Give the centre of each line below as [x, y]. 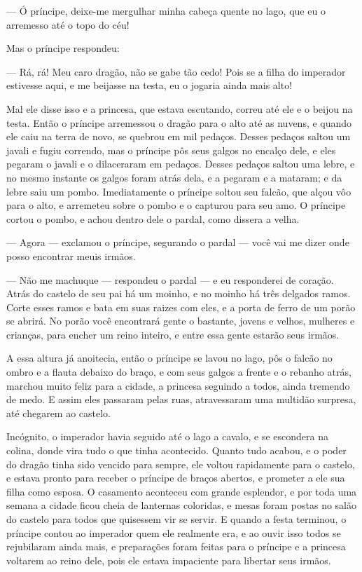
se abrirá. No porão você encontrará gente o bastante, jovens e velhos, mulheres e [181, 321]
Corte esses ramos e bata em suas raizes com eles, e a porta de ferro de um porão [181, 307]
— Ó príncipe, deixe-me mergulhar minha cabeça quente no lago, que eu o [166, 11]
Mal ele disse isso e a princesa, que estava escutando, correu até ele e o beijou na [180, 108]
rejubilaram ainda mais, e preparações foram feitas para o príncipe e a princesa [176, 546]
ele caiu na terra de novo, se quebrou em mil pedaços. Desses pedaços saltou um [179, 136]
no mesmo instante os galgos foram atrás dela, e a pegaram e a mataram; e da [174, 177]
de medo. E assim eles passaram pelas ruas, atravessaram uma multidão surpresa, [181, 399]
